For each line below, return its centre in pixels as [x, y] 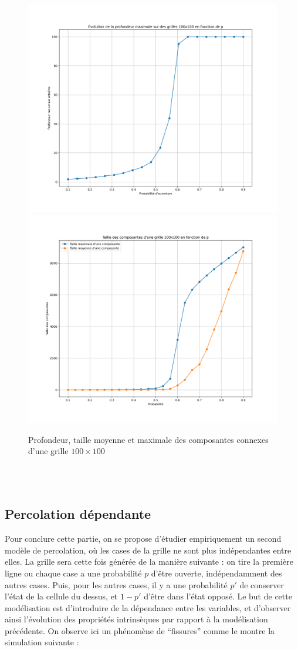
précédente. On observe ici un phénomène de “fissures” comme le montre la [140, 630]
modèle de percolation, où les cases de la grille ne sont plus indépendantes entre [148, 550]
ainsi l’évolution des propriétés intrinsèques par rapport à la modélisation [136, 619]
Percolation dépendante [78, 514]
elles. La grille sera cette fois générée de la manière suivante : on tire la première [149, 561]
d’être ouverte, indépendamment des [216, 573]
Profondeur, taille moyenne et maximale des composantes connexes [148, 439]
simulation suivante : [42, 642]
